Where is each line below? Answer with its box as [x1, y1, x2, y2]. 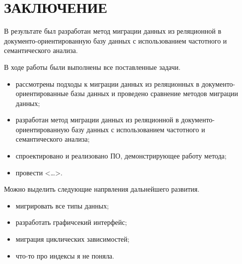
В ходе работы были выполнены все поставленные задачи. [4, 61, 181, 72]
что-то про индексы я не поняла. [15, 250, 115, 261]
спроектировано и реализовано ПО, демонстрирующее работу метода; [15, 151, 227, 161]
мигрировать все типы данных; [15, 200, 109, 211]
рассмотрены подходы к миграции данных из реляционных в [15, 78, 199, 89]
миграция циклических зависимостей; [15, 234, 129, 244]
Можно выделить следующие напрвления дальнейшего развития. [4, 184, 200, 194]
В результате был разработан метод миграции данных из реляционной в [4, 26, 221, 36]
